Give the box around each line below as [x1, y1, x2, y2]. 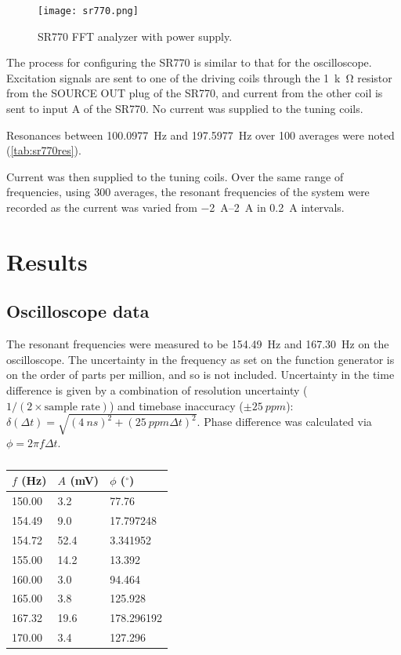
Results [6, 245, 88, 277]
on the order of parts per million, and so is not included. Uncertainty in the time [6, 366, 395, 383]
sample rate [44, 401, 100, 413]
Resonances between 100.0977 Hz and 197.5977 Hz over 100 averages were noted [6, 126, 395, 143]
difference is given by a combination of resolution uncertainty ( [6, 381, 308, 398]
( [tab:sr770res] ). [6, 142, 81, 158]
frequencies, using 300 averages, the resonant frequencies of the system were [6, 184, 370, 200]
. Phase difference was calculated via [197, 413, 372, 430]
